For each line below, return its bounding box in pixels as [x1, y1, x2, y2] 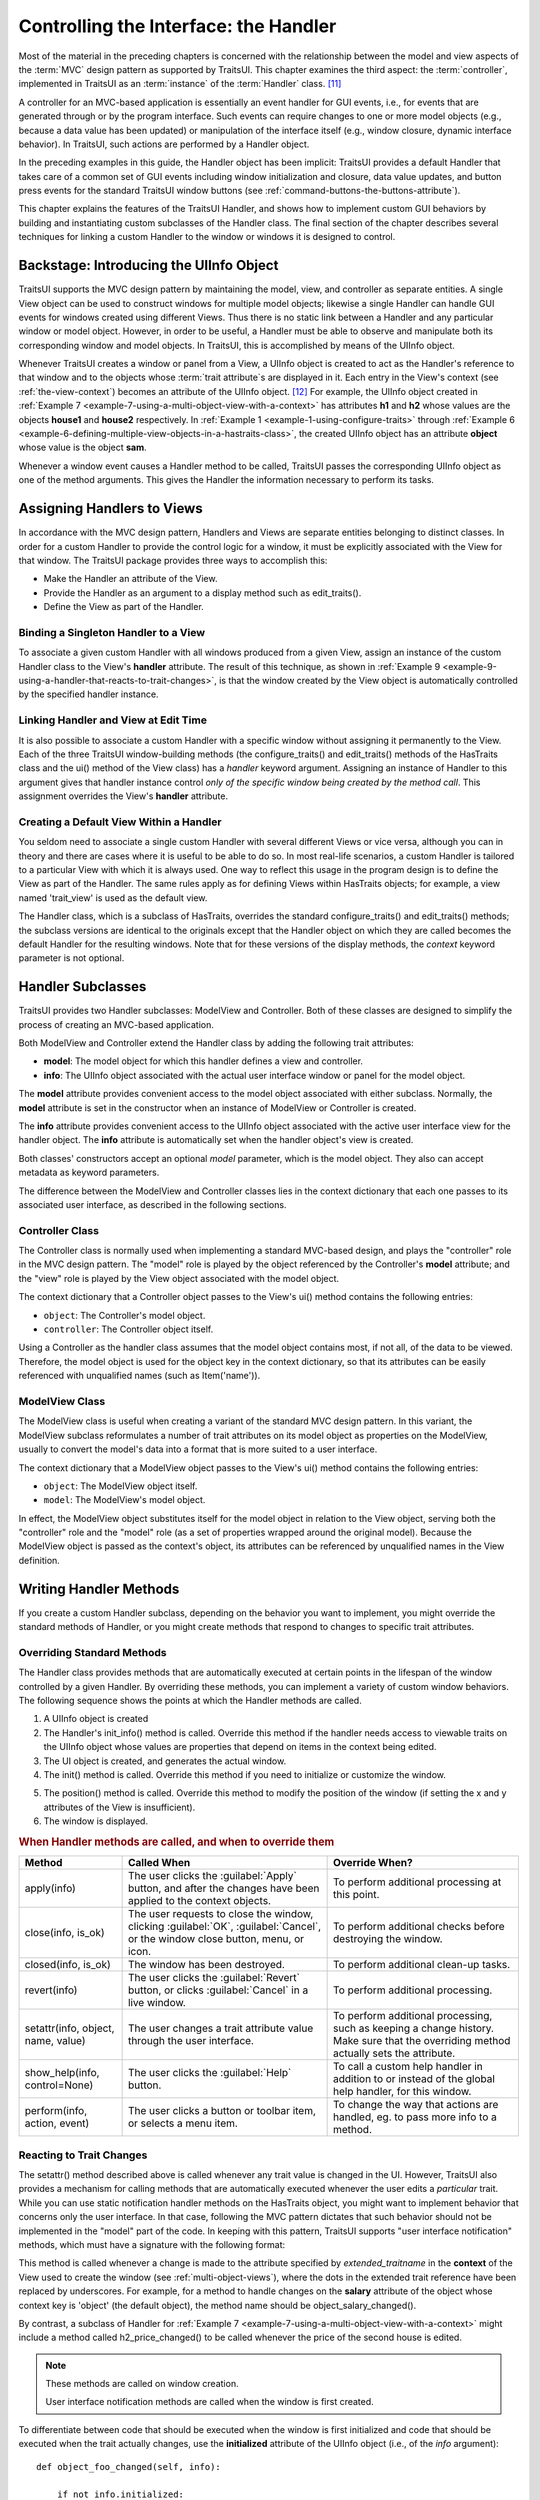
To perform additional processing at [332, 1875, 502, 1889]
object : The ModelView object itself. [43, 1480, 198, 1492]
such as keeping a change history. [332, 2021, 495, 2035]
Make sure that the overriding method [332, 2034, 511, 2048]
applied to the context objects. [127, 1894, 272, 1908]
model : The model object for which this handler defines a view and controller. [43, 1055, 364, 1067]
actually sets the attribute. [332, 2046, 456, 2060]
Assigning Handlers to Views [18, 500, 204, 517]
